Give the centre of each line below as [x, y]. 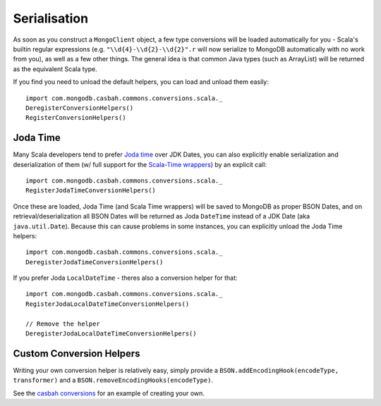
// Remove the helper [63, 324]
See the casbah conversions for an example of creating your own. [109, 393]
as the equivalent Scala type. [55, 69]
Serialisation [50, 18]
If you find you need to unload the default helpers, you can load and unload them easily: [141, 82]
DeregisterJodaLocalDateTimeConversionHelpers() [111, 334]
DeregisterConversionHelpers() [80, 108]
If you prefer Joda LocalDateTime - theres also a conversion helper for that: [125, 278]
